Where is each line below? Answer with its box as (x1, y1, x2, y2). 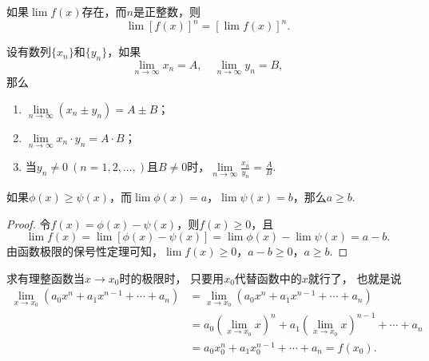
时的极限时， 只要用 (119, 269, 224, 286)
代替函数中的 (234, 269, 302, 286)
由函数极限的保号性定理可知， (6, 243, 163, 260)
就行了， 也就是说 (308, 269, 402, 286)
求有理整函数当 (6, 269, 85, 286)
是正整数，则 (133, 3, 201, 19)
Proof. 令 (6, 215, 51, 232)
